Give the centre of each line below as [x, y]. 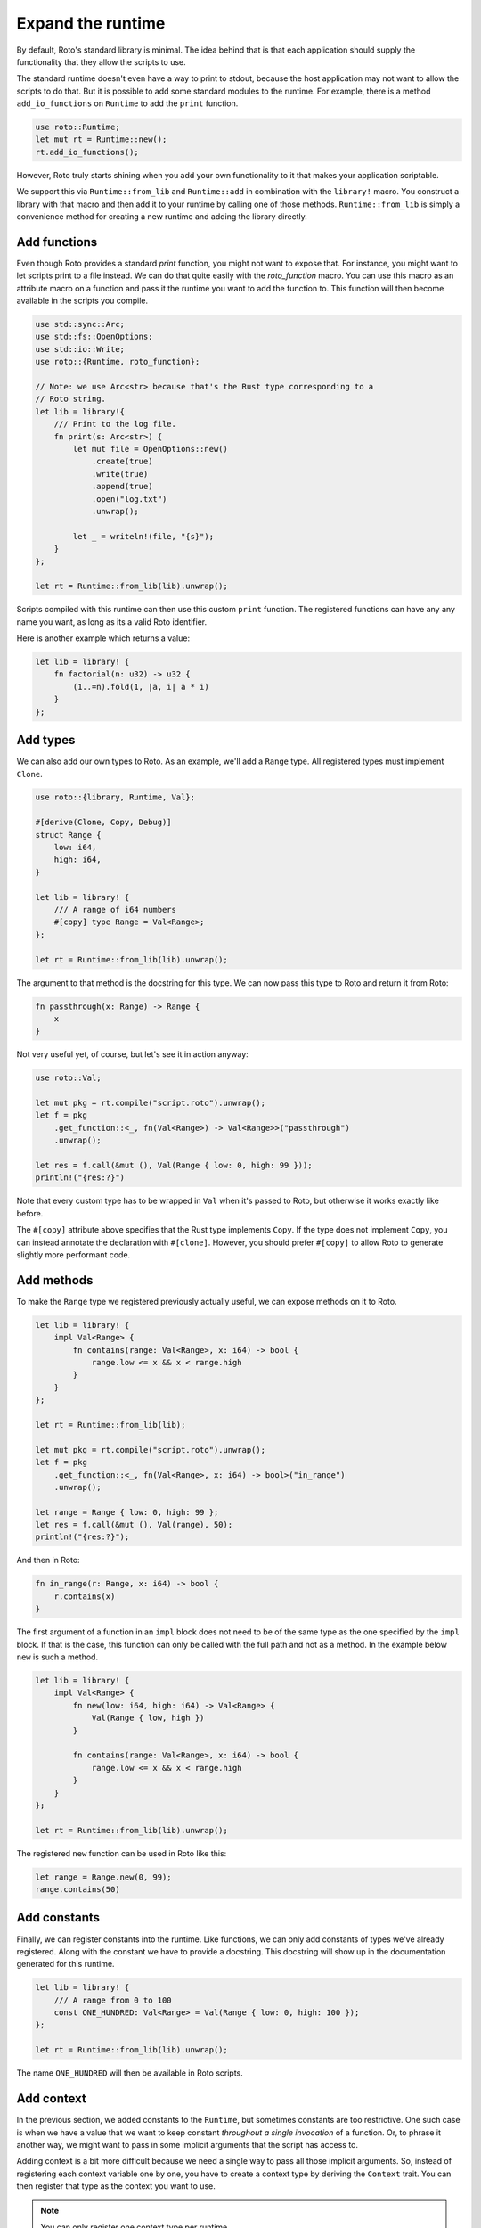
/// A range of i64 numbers [115, 909]
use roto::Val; [68, 1078]
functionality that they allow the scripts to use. [101, 61]
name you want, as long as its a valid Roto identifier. [112, 622]
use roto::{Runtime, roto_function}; [118, 362]
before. [30, 1213]
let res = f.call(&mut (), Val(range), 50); [134, 1525]
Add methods [55, 1280]
